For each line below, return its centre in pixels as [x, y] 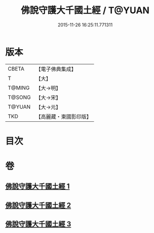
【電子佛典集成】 [56, 69]
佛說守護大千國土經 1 [37, 187]
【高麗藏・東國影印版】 [64, 116]
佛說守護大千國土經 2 [38, 205]
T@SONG [20, 97]
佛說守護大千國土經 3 [38, 224]
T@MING [19, 88]
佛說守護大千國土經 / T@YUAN [85, 10]
